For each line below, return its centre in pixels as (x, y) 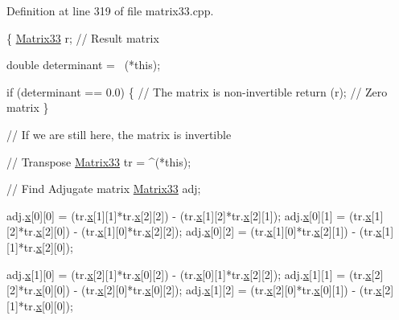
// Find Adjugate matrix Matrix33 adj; (104, 189)
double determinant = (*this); (84, 65)
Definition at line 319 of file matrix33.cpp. (110, 10)
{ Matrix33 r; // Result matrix (83, 37)
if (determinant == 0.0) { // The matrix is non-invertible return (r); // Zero (197, 91)
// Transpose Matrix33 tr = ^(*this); (99, 161)
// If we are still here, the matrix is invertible (119, 134)
